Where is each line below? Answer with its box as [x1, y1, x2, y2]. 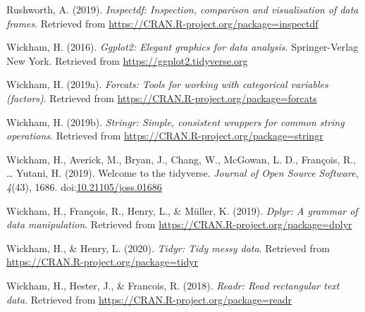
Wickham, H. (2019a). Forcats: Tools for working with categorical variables [6, 77, 328, 92]
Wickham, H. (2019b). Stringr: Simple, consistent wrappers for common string [6, 114, 345, 129]
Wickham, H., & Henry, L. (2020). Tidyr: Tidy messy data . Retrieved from [6, 240, 330, 255]
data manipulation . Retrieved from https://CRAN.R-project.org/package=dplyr [6, 217, 352, 232]
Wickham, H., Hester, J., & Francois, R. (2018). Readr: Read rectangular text [6, 277, 340, 292]
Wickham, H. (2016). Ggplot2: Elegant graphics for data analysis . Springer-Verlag [6, 39, 359, 54]
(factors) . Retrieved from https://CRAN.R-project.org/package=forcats [6, 90, 317, 105]
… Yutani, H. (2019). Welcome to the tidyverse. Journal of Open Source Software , [6, 166, 359, 180]
